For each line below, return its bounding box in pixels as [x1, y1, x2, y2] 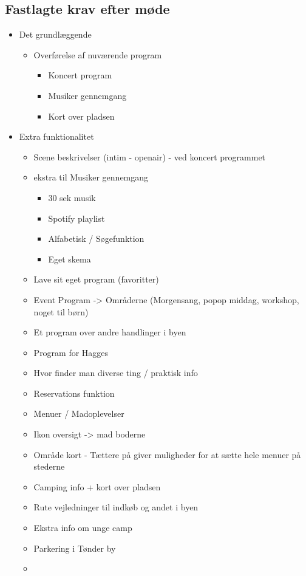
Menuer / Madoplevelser [33, 407, 124, 420]
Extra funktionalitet [19, 130, 94, 143]
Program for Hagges [33, 346, 109, 358]
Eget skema [48, 252, 91, 265]
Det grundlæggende [19, 28, 92, 41]
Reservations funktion [33, 386, 115, 399]
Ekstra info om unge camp [33, 521, 132, 534]
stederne [33, 460, 65, 473]
